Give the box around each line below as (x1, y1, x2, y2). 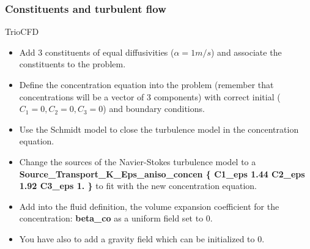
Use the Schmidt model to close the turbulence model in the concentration (19, 122, 299, 135)
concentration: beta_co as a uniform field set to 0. (19, 212, 213, 225)
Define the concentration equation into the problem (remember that (19, 78, 274, 91)
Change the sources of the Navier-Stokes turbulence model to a (19, 155, 256, 168)
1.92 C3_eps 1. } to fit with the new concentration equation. (19, 179, 257, 192)
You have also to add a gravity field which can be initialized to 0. (19, 232, 265, 245)
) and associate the (211, 45, 282, 58)
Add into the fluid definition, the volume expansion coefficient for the (19, 199, 279, 212)
